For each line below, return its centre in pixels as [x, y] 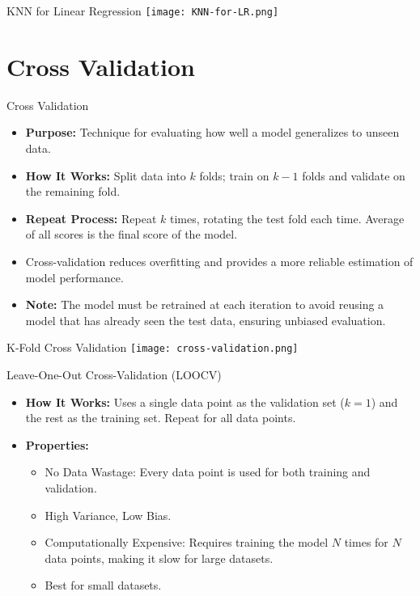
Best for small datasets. [103, 585]
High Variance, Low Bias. [108, 515]
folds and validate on [354, 175]
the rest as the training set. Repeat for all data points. [161, 418]
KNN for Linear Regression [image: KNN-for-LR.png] [143, 11]
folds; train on [234, 175]
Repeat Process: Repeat [91, 218]
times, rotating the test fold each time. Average [287, 218]
